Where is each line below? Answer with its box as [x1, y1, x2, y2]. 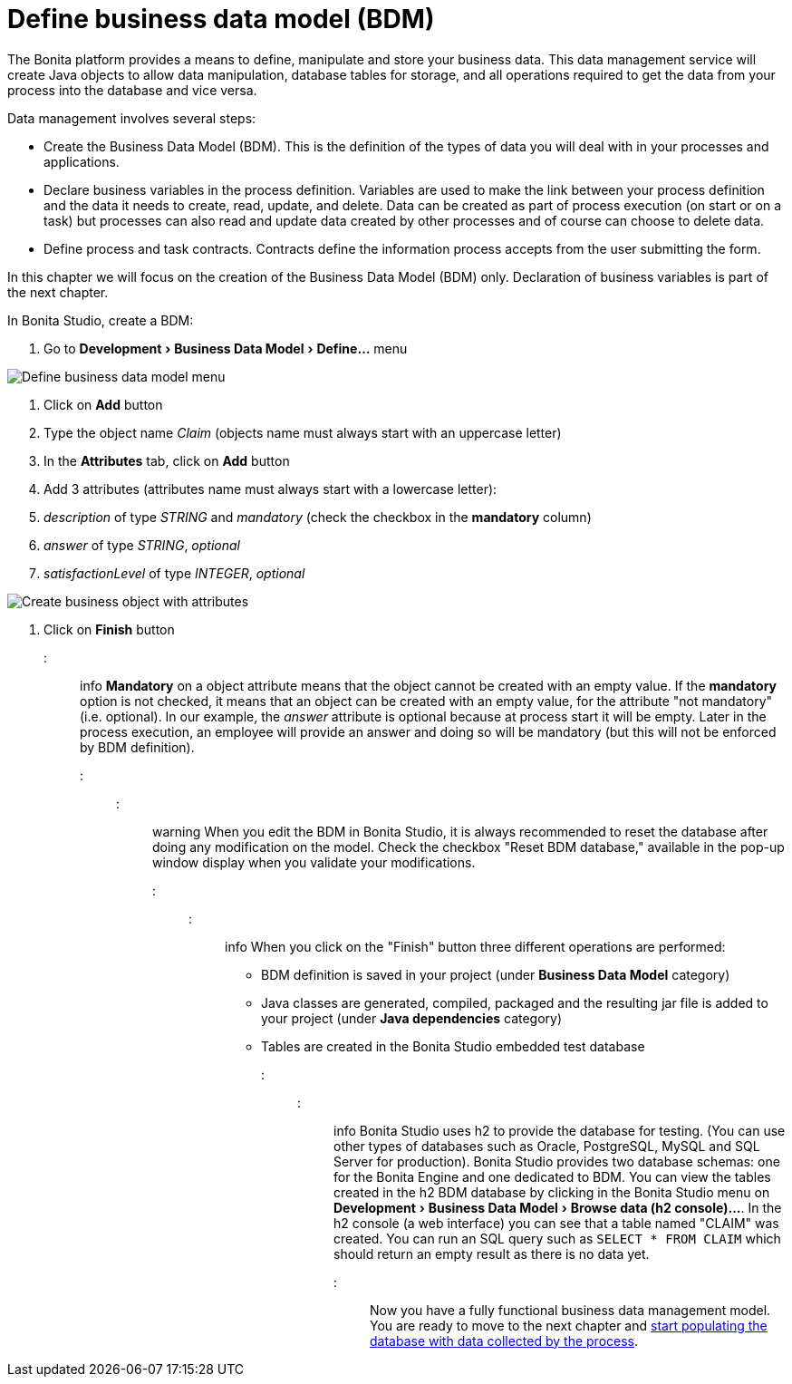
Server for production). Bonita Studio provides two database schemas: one [333, 1153, 780, 1169]
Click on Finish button [43, 621, 175, 637]
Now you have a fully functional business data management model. [370, 1302, 771, 1318]
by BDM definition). [80, 739, 195, 755]
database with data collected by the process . [370, 1332, 639, 1349]
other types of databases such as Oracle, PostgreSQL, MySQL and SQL [333, 1137, 760, 1154]
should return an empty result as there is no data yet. [333, 1245, 650, 1262]
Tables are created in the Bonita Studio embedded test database [261, 1038, 645, 1054]
